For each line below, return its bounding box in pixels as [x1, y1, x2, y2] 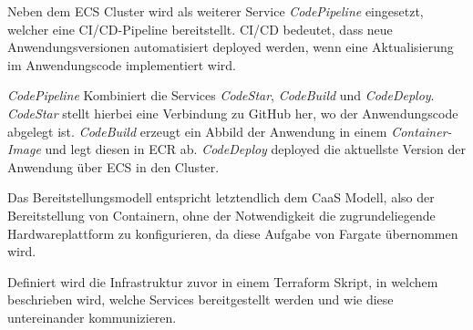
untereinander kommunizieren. [7, 307, 177, 326]
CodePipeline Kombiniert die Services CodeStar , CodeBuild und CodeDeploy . [7, 86, 435, 105]
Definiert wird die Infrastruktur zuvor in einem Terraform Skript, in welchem [7, 272, 438, 291]
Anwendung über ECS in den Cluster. [7, 157, 220, 176]
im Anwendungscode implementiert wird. [7, 55, 236, 74]
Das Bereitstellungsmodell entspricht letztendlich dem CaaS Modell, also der [7, 188, 435, 207]
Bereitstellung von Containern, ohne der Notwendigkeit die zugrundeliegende [7, 205, 436, 224]
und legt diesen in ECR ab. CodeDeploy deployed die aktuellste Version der [45, 139, 466, 159]
